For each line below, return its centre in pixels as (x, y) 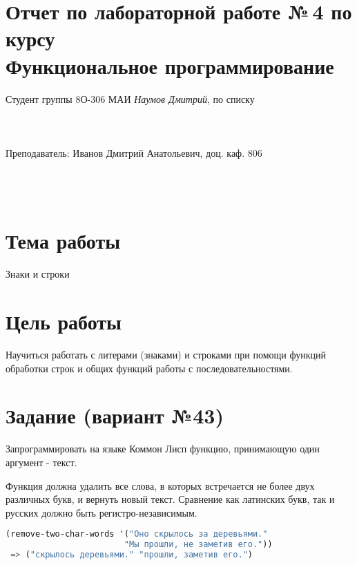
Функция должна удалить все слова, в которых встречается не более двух (160, 485)
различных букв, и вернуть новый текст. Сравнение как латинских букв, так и (170, 499)
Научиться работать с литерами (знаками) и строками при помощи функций (166, 355)
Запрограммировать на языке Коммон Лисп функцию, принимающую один (163, 449)
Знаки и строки (38, 274)
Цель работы (64, 322)
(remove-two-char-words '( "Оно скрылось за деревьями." (137, 534)
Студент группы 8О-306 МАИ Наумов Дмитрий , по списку (130, 98)
